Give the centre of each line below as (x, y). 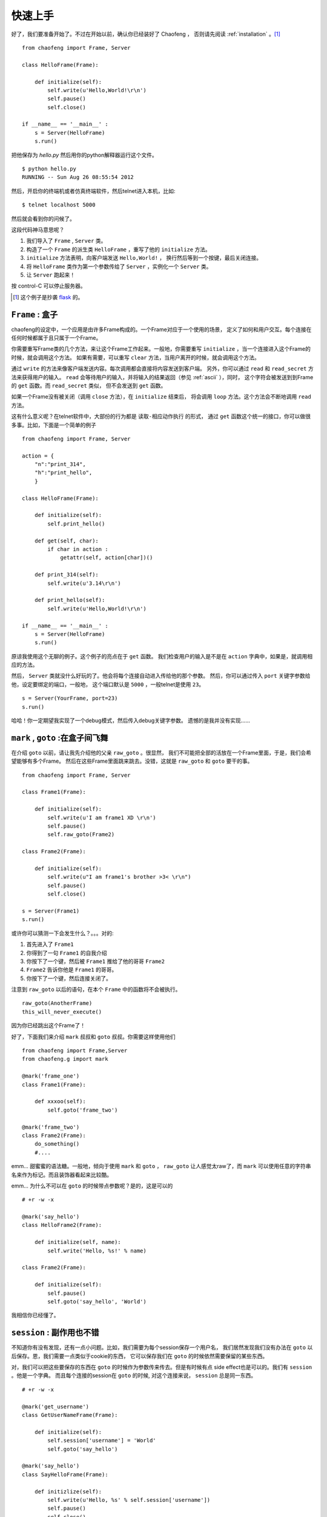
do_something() (57, 1144)
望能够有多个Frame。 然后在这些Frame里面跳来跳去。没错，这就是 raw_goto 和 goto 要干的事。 (132, 761)
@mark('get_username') (56, 1407)
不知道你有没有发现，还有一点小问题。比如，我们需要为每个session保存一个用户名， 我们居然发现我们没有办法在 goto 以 (162, 1348)
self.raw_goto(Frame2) (81, 835)
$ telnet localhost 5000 (59, 205)
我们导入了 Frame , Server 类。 (66, 241)
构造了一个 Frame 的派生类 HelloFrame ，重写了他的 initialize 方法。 (119, 249)
